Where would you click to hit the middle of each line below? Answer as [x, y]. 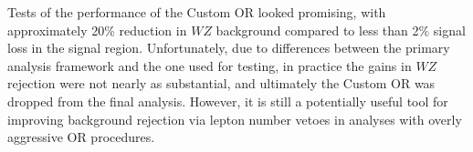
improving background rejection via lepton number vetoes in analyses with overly [235, 119]
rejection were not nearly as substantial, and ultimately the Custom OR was [221, 83]
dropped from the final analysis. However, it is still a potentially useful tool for [228, 101]
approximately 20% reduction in [97, 30]
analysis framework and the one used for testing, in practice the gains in [210, 65]
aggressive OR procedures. [81, 137]
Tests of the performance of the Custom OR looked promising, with [197, 12]
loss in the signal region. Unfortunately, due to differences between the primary [229, 48]
